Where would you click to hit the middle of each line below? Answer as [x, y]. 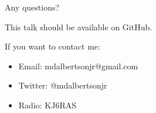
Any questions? [32, 7]
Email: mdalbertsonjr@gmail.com [78, 66]
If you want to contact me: [52, 46]
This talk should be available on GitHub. [79, 27]
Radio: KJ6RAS [48, 105]
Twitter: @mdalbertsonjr [63, 85]
